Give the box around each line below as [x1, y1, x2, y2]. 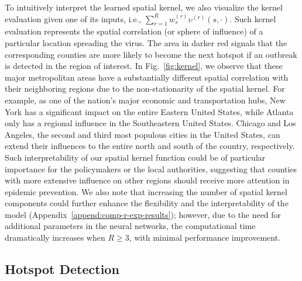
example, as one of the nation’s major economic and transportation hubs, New [5, 93, 286, 106]
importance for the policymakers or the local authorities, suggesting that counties [5, 162, 297, 175]
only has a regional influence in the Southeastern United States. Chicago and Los [5, 117, 296, 129]
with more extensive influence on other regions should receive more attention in [5, 174, 290, 186]
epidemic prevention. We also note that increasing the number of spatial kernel [5, 185, 287, 197]
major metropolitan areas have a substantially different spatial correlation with [5, 71, 289, 83]
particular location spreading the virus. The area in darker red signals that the [5, 36, 287, 48]
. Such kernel [229, 12, 276, 25]
